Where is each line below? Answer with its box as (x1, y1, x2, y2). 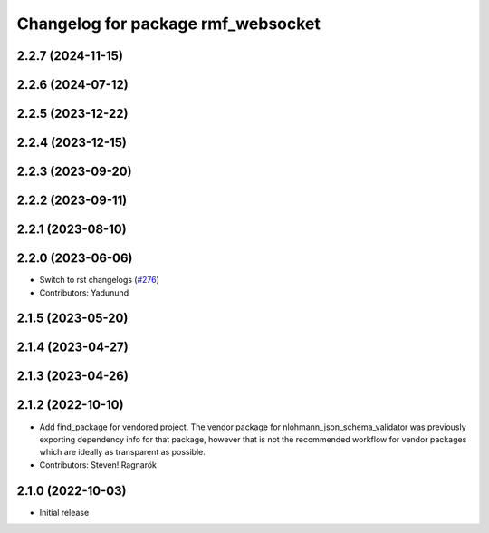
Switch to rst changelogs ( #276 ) (39, 275, 160, 286)
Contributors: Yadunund (39, 286, 129, 298)
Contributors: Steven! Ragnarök (39, 459, 158, 470)
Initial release (39, 507, 90, 518)
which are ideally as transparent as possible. (39, 447, 206, 458)
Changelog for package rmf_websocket (16, 14, 321, 34)
